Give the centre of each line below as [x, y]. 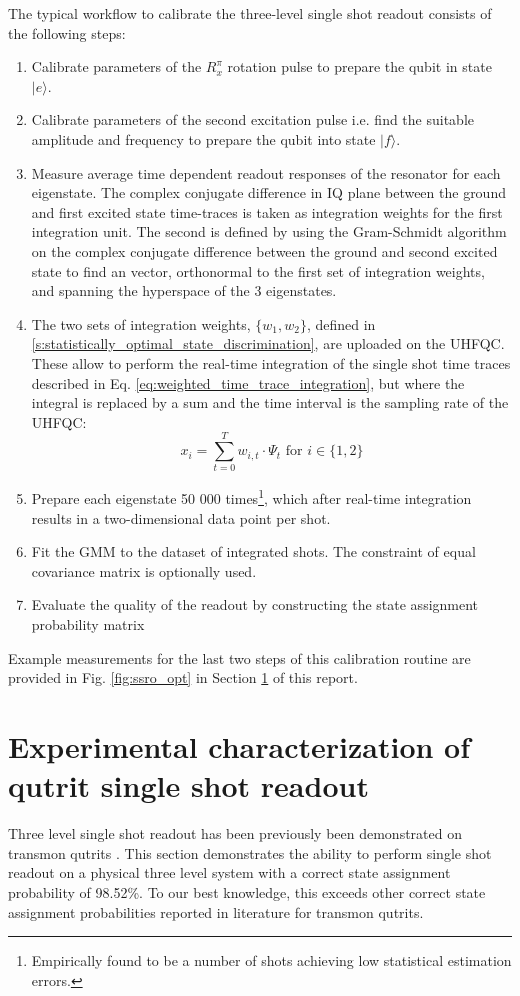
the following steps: [67, 32]
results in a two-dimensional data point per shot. [181, 517]
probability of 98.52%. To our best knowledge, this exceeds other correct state [247, 891]
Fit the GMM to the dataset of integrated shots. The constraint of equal [253, 551]
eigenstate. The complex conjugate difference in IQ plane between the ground [268, 192]
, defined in [341, 323]
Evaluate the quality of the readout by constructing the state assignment [255, 604]
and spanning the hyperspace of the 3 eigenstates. [184, 290]
